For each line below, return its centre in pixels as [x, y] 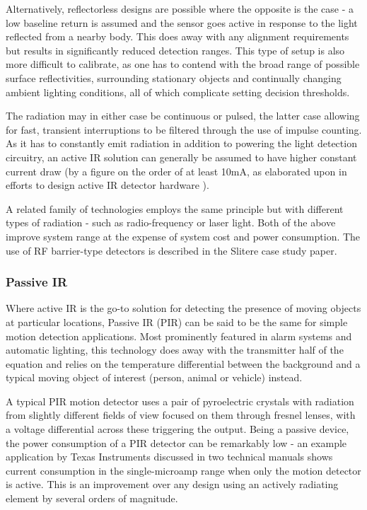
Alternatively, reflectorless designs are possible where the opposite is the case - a [180, 8]
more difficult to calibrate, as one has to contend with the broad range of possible [183, 64]
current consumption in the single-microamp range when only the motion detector [183, 470]
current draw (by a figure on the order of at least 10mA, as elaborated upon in [176, 171]
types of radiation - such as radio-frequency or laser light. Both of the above [171, 222]
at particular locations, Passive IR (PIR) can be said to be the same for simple [177, 321]
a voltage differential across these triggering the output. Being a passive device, [177, 429]
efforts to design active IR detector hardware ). [107, 185]
